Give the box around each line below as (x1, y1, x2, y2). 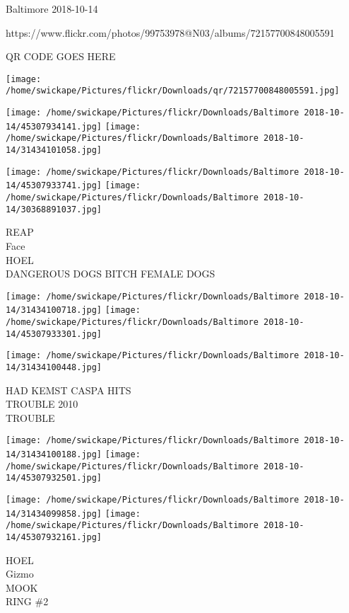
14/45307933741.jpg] (6, 181, 102, 191)
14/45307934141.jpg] (6, 121, 102, 132)
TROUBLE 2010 (6, 396, 78, 411)
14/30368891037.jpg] (6, 204, 102, 214)
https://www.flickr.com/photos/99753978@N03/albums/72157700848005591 (6, 25, 335, 40)
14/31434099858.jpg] (6, 508, 102, 519)
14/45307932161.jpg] (6, 532, 102, 543)
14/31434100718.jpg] (6, 305, 102, 316)
